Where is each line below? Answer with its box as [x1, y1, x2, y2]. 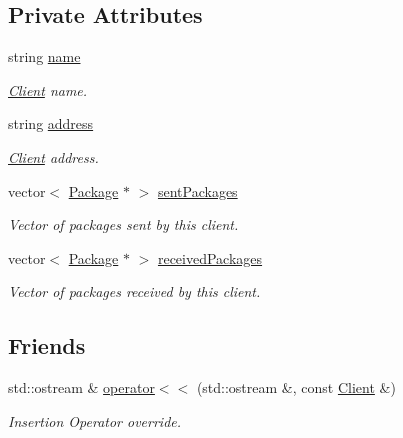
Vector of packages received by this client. [8, 281, 261, 302]
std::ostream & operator [8, 377, 155, 398]
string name [8, 46, 81, 67]
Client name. [8, 79, 88, 100]
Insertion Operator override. [8, 410, 182, 431]
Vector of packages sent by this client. [8, 214, 239, 235]
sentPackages [157, 180, 238, 201]
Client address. [8, 146, 99, 167]
